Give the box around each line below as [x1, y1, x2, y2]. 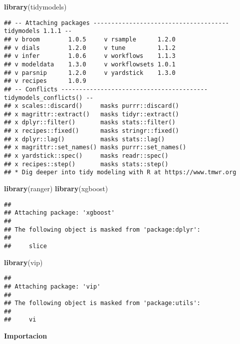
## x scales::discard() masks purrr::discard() [4, 102, 179, 110]
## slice [4, 242, 47, 250]
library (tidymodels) [4, 1, 67, 11]
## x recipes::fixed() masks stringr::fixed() [4, 127, 179, 135]
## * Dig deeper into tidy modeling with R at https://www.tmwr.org [4, 169, 237, 176]
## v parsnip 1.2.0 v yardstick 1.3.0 [4, 69, 176, 76]
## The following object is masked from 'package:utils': [4, 300, 201, 307]
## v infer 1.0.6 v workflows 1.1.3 [4, 52, 176, 60]
